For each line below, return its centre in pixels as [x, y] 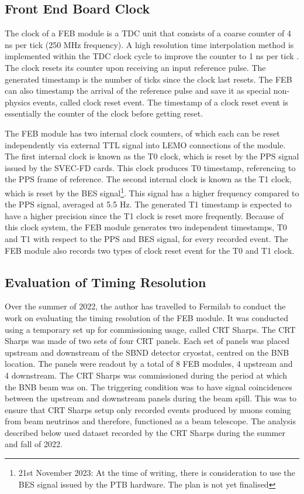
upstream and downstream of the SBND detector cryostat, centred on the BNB [147, 352]
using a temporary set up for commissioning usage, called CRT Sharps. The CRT [150, 329]
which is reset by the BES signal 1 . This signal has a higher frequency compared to [152, 192]
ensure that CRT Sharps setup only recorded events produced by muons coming [148, 409]
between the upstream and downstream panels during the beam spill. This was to [151, 398]
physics [18, 102]
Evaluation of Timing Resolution [106, 282]
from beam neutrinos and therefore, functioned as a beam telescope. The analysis [150, 421]
